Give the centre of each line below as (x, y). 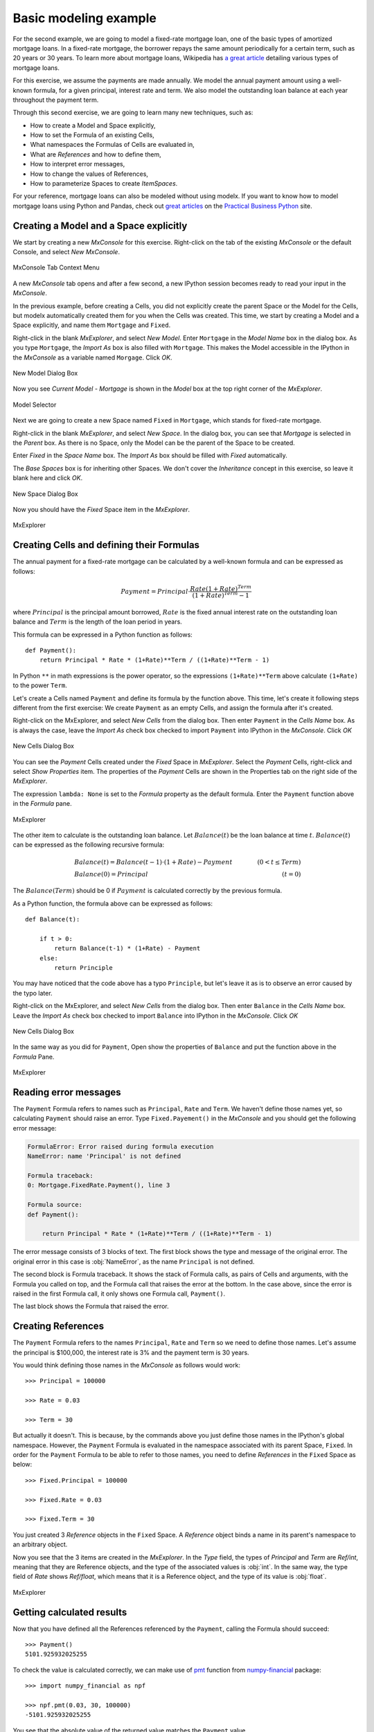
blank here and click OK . (48, 478)
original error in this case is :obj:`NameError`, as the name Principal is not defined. (134, 1262)
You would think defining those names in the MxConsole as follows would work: (126, 1365)
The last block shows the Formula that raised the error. (91, 1307)
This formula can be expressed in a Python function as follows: (103, 635)
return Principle (84, 968)
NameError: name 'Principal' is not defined (104, 1156)
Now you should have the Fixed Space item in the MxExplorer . (101, 509)
